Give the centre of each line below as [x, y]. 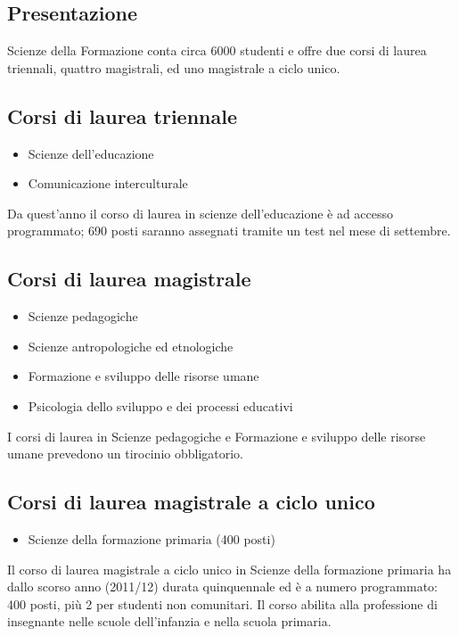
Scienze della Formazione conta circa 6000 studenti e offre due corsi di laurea [217, 50]
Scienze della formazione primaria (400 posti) [152, 538]
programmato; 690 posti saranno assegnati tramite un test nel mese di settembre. [229, 231]
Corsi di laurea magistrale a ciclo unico [191, 502]
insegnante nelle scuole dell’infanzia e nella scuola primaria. [169, 621]
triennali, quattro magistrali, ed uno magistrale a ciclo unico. [174, 67]
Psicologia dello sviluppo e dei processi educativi [160, 405]
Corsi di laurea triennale [123, 116]
